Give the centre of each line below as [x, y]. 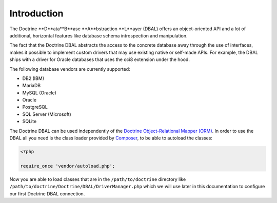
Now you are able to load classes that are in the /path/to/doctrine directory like [98, 179]
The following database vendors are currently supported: [70, 69]
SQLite [29, 121]
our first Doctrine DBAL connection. [47, 194]
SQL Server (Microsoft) [47, 114]
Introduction [36, 13]
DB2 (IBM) [33, 78]
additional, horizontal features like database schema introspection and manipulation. [98, 35]
